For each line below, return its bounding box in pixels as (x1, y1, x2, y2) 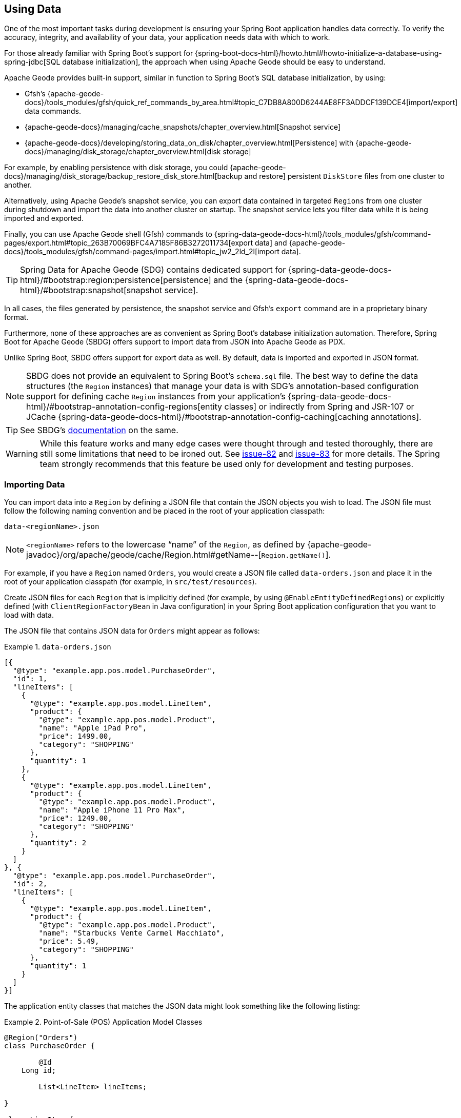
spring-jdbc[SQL (4, 57, 61, 67)
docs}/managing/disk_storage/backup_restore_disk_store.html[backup (4, 172, 243, 181)
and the (213, 275, 243, 286)
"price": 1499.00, (38, 732, 112, 741)
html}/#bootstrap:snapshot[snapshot (20, 285, 163, 296)
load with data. (4, 611, 54, 620)
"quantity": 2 (30, 839, 87, 847)
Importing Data (4, 479, 65, 490)
